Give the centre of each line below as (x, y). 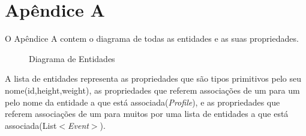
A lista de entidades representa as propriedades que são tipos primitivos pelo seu (153, 78)
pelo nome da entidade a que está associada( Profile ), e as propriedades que (142, 102)
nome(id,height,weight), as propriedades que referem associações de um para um (152, 90)
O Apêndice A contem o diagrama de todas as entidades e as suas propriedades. (152, 38)
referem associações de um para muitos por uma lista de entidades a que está (147, 114)
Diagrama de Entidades (72, 58)
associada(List (31, 125)
